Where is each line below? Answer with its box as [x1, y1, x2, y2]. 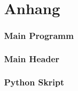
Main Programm [4, 29, 74, 42]
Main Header [4, 53, 60, 65]
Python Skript [4, 75, 64, 88]
